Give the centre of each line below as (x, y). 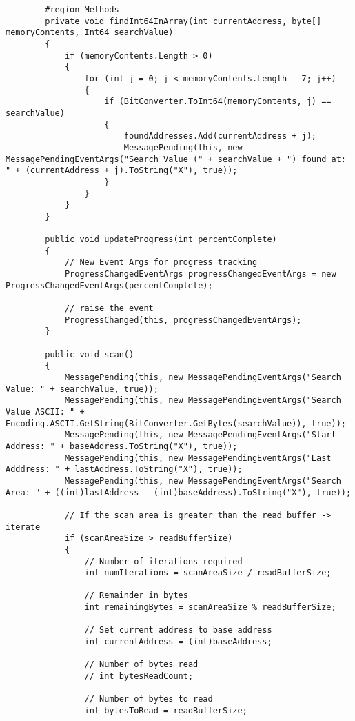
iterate (23, 527)
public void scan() (90, 354)
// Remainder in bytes (136, 596)
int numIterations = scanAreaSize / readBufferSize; (208, 573)
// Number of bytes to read (149, 699)
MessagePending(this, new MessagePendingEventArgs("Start (200, 435)
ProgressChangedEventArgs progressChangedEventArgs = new (200, 274)
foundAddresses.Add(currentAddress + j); (220, 136)
